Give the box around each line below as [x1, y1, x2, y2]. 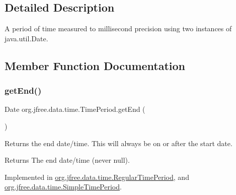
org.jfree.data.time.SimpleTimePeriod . [5, 181, 122, 192]
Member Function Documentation [5, 57, 186, 73]
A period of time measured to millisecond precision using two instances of [5, 23, 232, 34]
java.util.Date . [5, 33, 48, 43]
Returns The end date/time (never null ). [5, 155, 130, 165]
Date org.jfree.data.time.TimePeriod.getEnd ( [5, 104, 145, 114]
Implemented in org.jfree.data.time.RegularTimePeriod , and [5, 171, 189, 182]
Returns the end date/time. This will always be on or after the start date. [5, 138, 232, 148]
